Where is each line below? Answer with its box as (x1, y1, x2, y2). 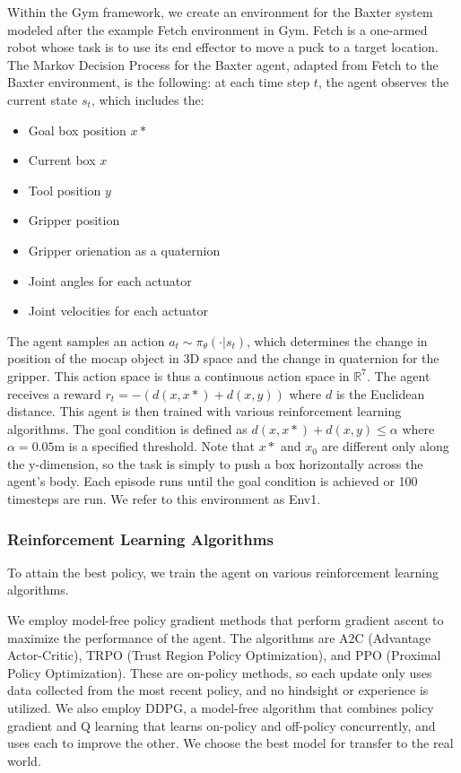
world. (7, 751, 41, 769)
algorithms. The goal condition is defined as (7, 419, 248, 438)
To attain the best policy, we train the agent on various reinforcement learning (7, 562, 439, 581)
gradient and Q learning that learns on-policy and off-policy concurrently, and (7, 716, 436, 734)
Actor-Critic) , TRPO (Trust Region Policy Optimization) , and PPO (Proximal (7, 646, 441, 664)
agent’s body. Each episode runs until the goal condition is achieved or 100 (7, 472, 418, 491)
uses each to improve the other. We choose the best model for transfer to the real (7, 734, 454, 752)
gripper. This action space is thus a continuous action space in (7, 366, 350, 385)
